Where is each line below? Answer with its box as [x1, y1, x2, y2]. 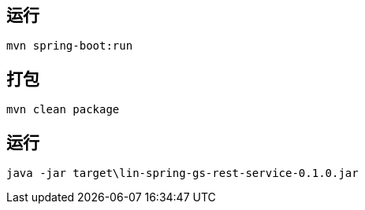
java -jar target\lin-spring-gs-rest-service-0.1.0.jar [6, 167, 359, 180]
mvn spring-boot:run [6, 39, 133, 53]
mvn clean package [6, 103, 120, 116]
